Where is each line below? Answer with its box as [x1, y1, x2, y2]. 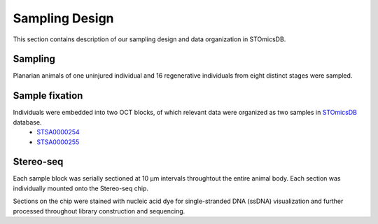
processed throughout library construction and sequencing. [13, 206, 185, 215]
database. [13, 118, 42, 126]
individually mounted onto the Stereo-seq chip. [13, 184, 148, 192]
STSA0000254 [36, 128, 80, 136]
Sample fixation [13, 90, 83, 101]
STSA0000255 [36, 137, 80, 146]
